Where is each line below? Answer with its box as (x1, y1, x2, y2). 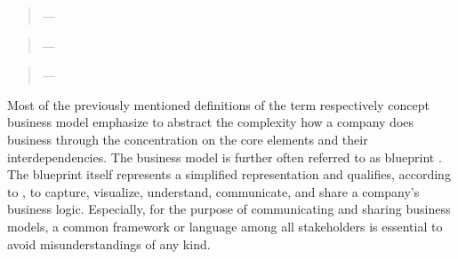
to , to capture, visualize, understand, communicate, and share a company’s (7, 182, 420, 200)
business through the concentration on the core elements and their (7, 129, 368, 148)
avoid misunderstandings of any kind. (7, 234, 211, 253)
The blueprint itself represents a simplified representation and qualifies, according (7, 165, 451, 184)
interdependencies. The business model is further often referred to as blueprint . (7, 147, 442, 166)
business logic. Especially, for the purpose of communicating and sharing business (7, 200, 451, 218)
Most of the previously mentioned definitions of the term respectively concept (7, 95, 430, 114)
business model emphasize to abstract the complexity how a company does (7, 113, 414, 131)
